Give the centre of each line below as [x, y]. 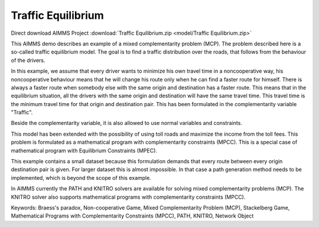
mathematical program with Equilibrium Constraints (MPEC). [84, 150]
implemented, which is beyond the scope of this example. [81, 177]
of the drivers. [28, 60]
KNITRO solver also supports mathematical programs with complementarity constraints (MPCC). [128, 197]
